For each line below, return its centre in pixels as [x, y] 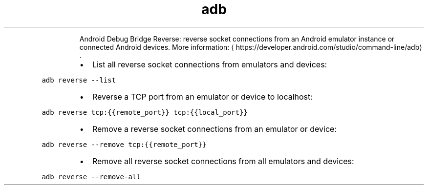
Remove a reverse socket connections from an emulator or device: [214, 129]
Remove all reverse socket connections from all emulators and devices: [223, 161]
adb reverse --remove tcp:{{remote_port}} [124, 144]
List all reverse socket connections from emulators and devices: [210, 64]
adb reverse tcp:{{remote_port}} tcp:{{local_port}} [145, 112]
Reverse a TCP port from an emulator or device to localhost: [202, 96]
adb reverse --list [79, 80]
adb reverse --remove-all [91, 177]
